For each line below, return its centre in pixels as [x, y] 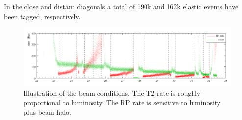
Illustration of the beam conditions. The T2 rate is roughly [112, 93]
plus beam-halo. [47, 112]
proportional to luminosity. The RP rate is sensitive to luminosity [122, 102]
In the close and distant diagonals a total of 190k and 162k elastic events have [121, 6]
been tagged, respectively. [42, 16]
